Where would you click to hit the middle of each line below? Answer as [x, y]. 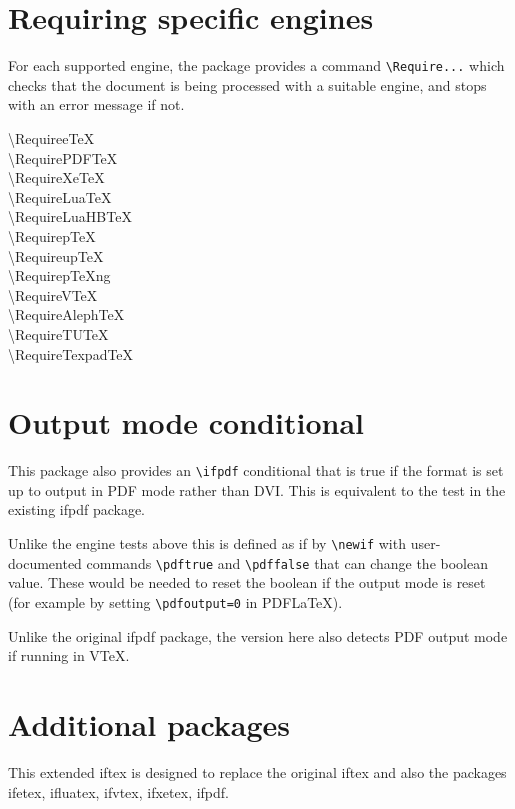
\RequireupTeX [56, 255]
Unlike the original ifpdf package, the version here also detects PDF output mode [258, 635]
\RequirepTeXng [59, 275]
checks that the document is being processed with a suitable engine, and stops [247, 84]
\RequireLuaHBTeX [70, 216]
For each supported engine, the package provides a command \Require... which [256, 65]
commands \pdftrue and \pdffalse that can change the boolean [287, 562]
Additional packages [149, 724]
